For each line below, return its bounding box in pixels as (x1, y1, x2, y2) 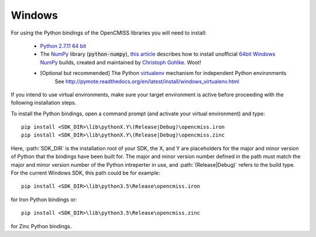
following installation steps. (11, 99, 77, 107)
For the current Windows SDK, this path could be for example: (11, 170, 160, 177)
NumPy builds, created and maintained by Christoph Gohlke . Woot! (40, 59, 201, 66)
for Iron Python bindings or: (11, 196, 77, 203)
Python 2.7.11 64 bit (40, 42, 87, 49)
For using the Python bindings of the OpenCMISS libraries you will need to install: (11, 29, 207, 36)
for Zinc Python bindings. (11, 222, 72, 229)
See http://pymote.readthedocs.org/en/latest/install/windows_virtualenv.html (54, 78, 239, 85)
